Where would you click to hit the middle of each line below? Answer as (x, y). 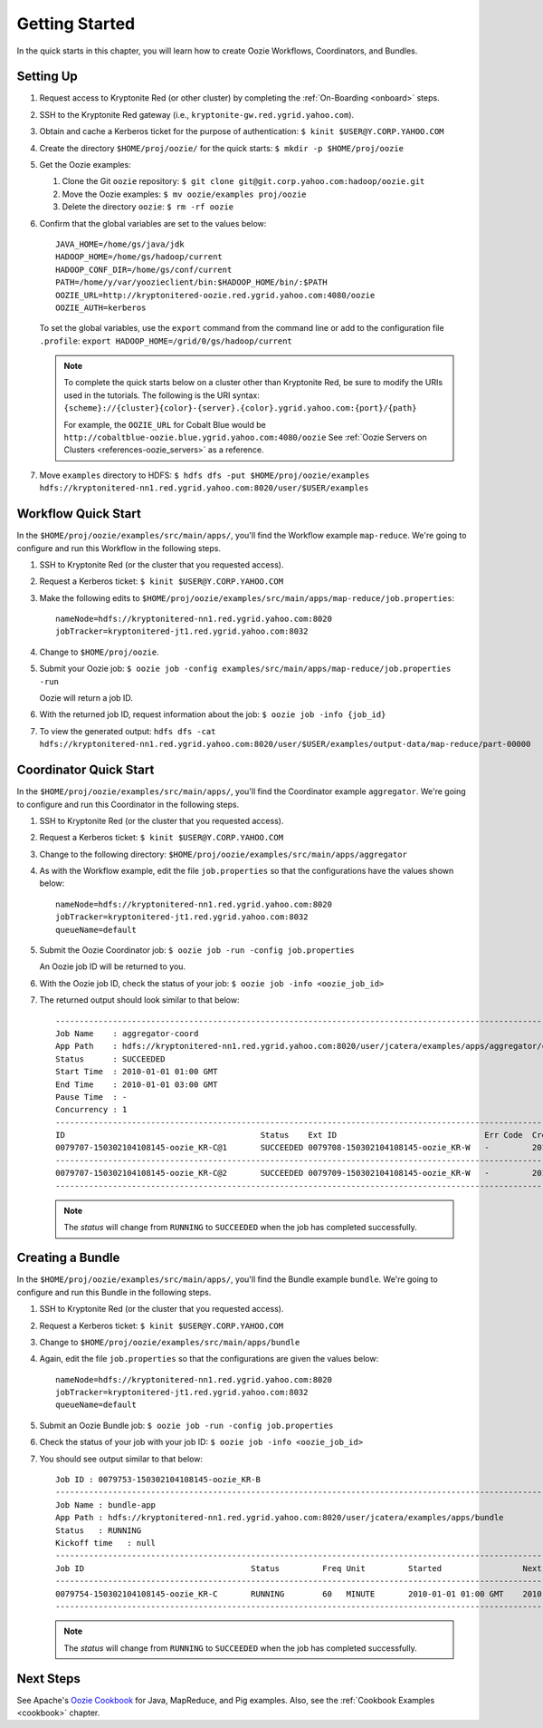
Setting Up (48, 77)
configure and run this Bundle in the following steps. (114, 1292)
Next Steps (48, 1679)
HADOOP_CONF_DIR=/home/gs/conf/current (144, 269)
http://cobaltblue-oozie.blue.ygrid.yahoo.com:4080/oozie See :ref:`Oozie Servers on (245, 437)
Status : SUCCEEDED (110, 1059)
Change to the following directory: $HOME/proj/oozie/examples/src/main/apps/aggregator (223, 854)
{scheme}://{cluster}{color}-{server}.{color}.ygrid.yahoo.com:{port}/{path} (240, 408)
